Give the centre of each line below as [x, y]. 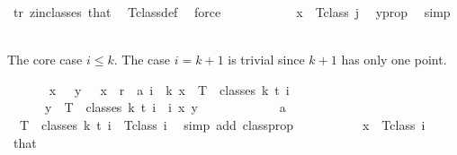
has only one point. [394, 60]
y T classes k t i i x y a [165, 107]
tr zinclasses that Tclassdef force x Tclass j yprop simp [232, 12]
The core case [45, 60]
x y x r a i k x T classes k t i [169, 89]
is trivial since [266, 60]
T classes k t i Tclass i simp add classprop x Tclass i [222, 124]
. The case [142, 60]
